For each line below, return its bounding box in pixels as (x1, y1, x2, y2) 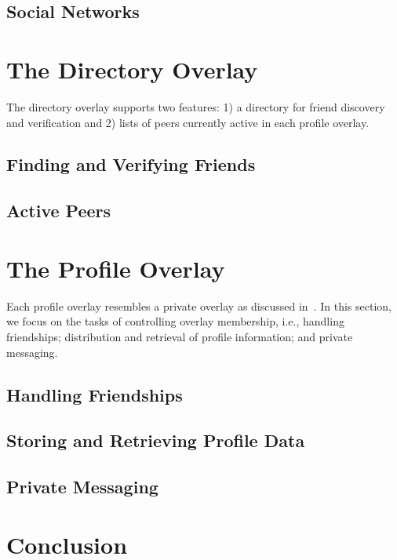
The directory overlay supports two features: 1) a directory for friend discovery (6, 98, 385, 115)
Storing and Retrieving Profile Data (6, 428, 305, 453)
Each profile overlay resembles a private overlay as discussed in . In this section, (6, 297, 392, 314)
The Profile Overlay (6, 252, 225, 284)
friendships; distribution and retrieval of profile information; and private (6, 328, 353, 344)
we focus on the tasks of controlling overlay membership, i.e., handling (6, 313, 344, 329)
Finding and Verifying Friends (6, 152, 256, 176)
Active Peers (6, 198, 111, 223)
